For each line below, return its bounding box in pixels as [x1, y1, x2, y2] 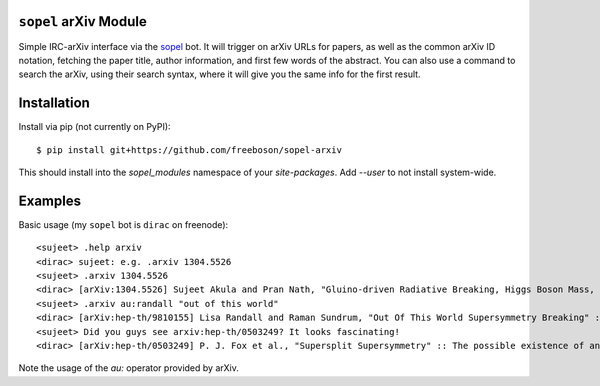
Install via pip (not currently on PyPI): [18, 121, 171, 133]
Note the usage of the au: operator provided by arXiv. [18, 362, 240, 374]
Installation [18, 95, 90, 112]
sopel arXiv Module [18, 13, 147, 30]
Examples [18, 192, 82, 209]
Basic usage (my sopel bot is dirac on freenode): [18, 218, 229, 230]
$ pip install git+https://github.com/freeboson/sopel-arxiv [36, 144, 342, 155]
